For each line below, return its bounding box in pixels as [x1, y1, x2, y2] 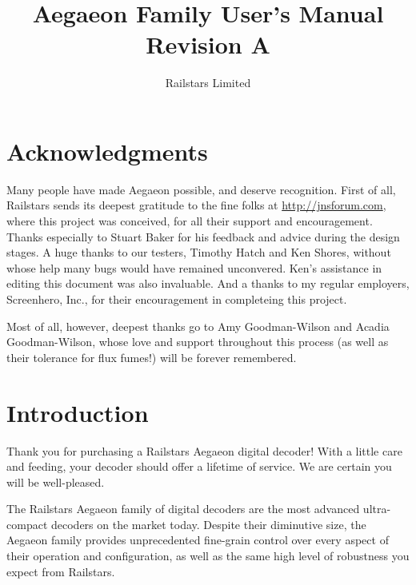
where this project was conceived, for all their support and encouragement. [6, 213, 373, 229]
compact [6, 515, 48, 532]
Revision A [146, 28, 270, 61]
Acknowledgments [6, 134, 208, 167]
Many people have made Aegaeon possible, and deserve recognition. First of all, [6, 181, 396, 197]
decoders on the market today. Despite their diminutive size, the [50, 515, 366, 532]
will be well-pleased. [6, 473, 105, 490]
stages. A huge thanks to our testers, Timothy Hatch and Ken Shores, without [6, 244, 391, 261]
